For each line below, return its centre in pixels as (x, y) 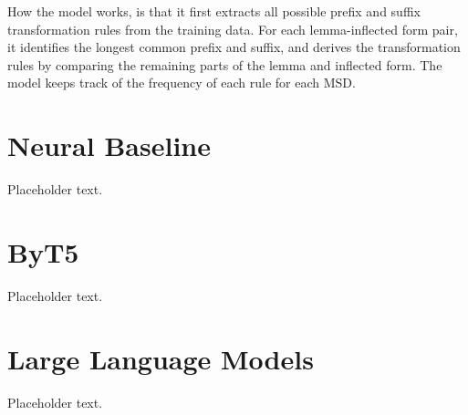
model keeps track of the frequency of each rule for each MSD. (182, 83)
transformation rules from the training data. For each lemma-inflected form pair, (233, 29)
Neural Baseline (109, 145)
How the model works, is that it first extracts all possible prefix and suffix (214, 11)
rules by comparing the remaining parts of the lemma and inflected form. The (225, 64)
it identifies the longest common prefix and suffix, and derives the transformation (234, 47)
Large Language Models (161, 358)
